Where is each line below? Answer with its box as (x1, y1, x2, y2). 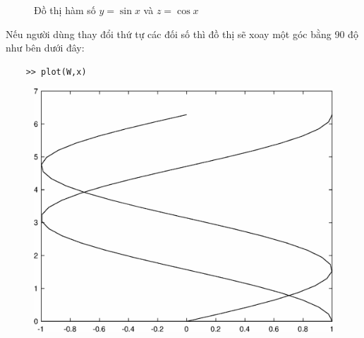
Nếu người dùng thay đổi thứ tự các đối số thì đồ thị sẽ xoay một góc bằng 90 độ (6, 26, 358, 41)
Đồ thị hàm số (34, 3, 96, 17)
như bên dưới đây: (6, 40, 85, 55)
